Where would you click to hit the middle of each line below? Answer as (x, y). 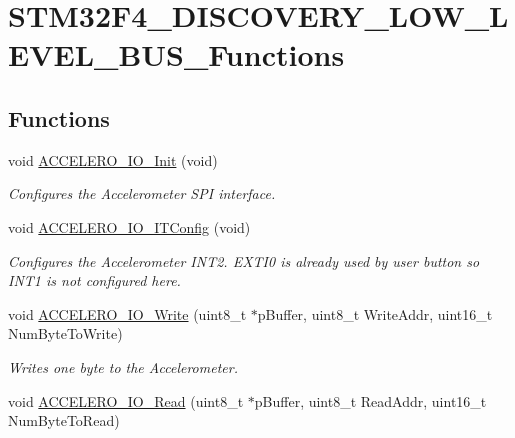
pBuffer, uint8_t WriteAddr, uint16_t (375, 313)
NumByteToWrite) (65, 333)
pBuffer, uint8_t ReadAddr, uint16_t (370, 400)
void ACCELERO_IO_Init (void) (113, 159)
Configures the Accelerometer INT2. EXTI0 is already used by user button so (244, 260)
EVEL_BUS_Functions (176, 54)
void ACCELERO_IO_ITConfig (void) (129, 226)
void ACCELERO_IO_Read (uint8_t (126, 400)
